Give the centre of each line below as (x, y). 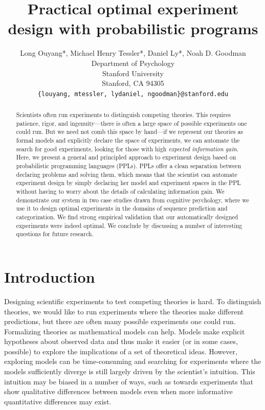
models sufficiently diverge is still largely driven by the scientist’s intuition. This (130, 371)
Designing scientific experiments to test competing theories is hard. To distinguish (133, 301)
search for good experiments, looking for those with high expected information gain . (127, 149)
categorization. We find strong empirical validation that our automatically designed (127, 217)
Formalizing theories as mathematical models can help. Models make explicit (125, 331)
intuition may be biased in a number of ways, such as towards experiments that (129, 381)
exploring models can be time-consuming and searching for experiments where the (133, 361)
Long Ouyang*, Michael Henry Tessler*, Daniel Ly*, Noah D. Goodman (133, 53)
